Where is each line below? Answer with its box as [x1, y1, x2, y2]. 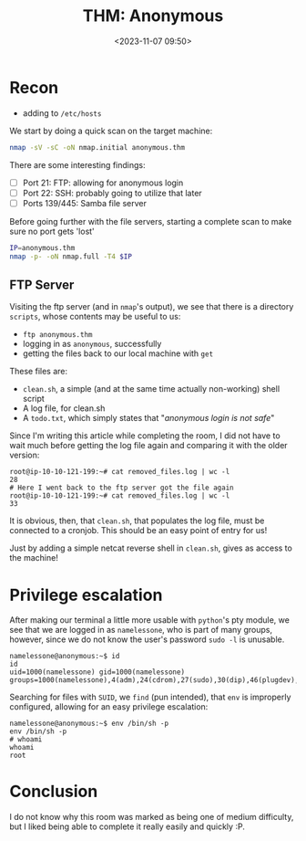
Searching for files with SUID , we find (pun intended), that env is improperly [9, 691, 291, 703]
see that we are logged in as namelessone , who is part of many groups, [9, 625, 273, 636]
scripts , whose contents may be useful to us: [9, 311, 181, 322]
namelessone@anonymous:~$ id [9, 652, 120, 661]
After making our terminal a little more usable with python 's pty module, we [9, 615, 290, 625]
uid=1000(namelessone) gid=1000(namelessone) [9, 668, 185, 677]
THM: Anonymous [82, 5, 224, 26]
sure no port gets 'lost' [9, 226, 96, 237]
